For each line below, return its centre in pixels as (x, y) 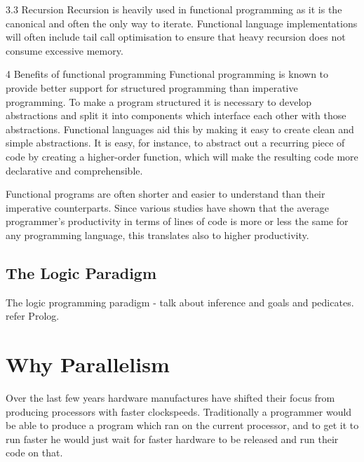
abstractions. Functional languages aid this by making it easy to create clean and (180, 129)
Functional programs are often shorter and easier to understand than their (166, 194)
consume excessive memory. (65, 50)
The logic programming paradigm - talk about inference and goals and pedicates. (180, 302)
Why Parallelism (88, 364)
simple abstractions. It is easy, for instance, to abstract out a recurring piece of (175, 143)
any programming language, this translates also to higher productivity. (157, 235)
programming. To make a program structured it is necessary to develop (159, 101)
